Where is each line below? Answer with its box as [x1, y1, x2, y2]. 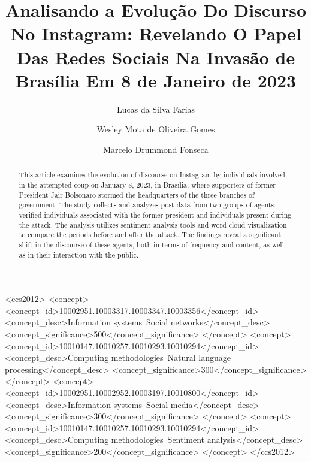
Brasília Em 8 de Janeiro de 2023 [15, 68, 297, 92]
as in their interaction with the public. [19, 249, 139, 259]
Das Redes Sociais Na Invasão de [16, 44, 295, 69]
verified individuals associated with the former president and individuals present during [19, 209, 292, 219]
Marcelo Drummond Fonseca [103, 143, 209, 155]
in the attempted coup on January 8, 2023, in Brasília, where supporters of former [19, 179, 276, 189]
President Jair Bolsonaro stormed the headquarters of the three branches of [19, 189, 255, 200]
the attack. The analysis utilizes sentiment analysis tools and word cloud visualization [19, 219, 287, 230]
